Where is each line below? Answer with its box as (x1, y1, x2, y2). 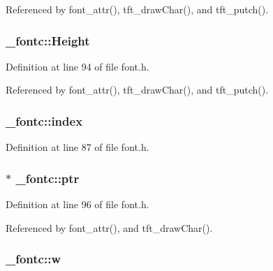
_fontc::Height (6, 31, 90, 49)
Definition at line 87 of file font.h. (6, 140, 149, 154)
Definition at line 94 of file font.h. (6, 59, 149, 73)
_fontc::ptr (15, 169, 80, 186)
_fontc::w (6, 250, 61, 268)
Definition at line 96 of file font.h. (6, 197, 149, 212)
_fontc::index (6, 112, 83, 129)
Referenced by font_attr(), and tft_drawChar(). (6, 220, 213, 235)
